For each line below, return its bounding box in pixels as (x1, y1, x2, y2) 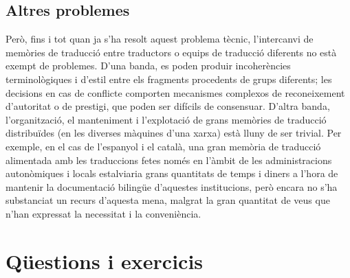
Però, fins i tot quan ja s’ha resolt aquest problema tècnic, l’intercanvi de (6, 32, 314, 46)
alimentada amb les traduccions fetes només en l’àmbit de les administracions (6, 152, 332, 167)
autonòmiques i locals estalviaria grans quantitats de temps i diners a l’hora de (6, 166, 338, 181)
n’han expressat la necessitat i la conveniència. (6, 206, 201, 220)
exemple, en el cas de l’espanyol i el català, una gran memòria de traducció (6, 139, 321, 153)
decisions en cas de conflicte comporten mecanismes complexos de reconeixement (6, 85, 345, 100)
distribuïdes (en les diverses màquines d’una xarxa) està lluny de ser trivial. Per (6, 126, 342, 140)
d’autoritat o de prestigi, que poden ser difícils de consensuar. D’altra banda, (6, 99, 330, 113)
